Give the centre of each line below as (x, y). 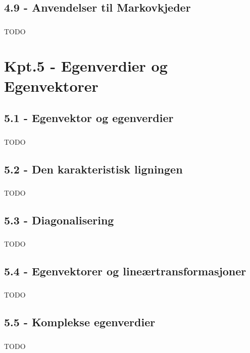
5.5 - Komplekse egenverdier (80, 322)
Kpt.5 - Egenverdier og (86, 66)
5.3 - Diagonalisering (59, 220)
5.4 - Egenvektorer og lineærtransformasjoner (125, 271)
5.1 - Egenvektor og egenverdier (89, 118)
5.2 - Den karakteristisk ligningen (93, 169)
